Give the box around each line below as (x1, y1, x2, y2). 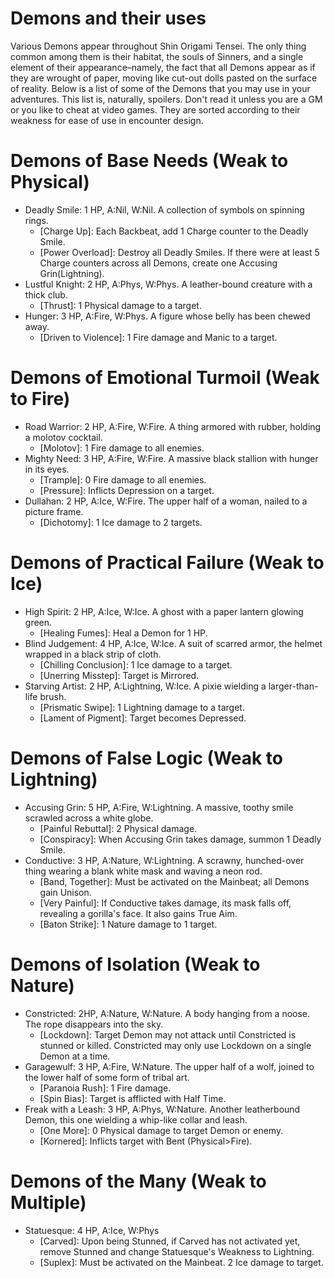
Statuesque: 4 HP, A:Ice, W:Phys (24, 1224, 160, 1236)
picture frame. (24, 505, 84, 517)
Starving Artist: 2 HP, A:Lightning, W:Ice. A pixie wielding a (24, 680, 267, 692)
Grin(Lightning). (39, 267, 105, 279)
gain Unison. (39, 886, 92, 898)
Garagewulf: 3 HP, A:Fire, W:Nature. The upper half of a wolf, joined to (24, 1060, 315, 1072)
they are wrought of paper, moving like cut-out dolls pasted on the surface (10, 72, 318, 84)
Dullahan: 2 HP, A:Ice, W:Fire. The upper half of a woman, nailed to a (24, 495, 308, 507)
